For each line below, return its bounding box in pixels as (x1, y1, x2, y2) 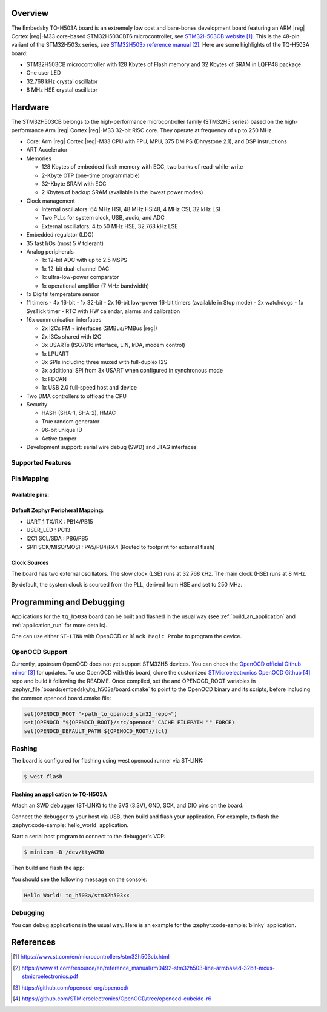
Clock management (26, 197, 75, 204)
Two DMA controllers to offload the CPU (26, 392, 127, 400)
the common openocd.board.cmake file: (11, 694, 111, 701)
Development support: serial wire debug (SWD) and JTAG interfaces (26, 444, 197, 450)
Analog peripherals (26, 248, 74, 255)
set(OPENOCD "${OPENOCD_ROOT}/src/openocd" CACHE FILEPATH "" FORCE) (24, 719, 235, 726)
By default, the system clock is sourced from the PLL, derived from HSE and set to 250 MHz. (11, 581, 243, 589)
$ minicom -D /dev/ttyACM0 (24, 849, 104, 855)
